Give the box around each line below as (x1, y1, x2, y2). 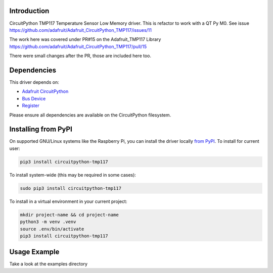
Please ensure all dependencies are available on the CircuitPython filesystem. (9, 112, 171, 118)
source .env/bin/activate (20, 226, 84, 232)
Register (22, 102, 40, 108)
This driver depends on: (9, 79, 59, 85)
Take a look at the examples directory (9, 261, 88, 267)
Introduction (9, 7, 50, 15)
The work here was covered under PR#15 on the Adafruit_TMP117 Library (9, 36, 161, 42)
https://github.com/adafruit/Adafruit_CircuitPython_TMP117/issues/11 (9, 27, 152, 33)
